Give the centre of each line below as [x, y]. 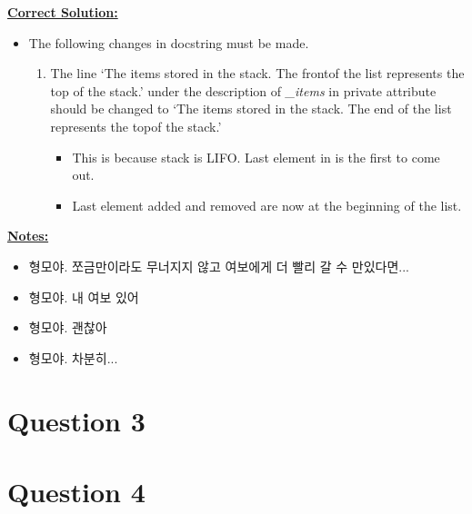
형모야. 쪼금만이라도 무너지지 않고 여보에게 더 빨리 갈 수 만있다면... [219, 266]
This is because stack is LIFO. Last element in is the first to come [256, 157]
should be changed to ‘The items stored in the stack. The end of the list [251, 109]
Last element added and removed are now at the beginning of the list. [267, 205]
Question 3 [76, 420]
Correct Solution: [63, 12]
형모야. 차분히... [73, 357]
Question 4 [76, 491]
